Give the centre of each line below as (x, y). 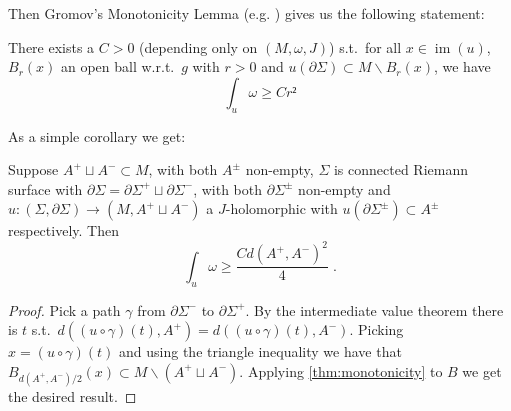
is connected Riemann (400, 169)
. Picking (376, 329)
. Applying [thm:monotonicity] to (341, 370)
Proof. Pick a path (64, 309)
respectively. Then (63, 230)
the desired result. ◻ (72, 396)
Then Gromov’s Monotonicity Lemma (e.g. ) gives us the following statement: (246, 13)
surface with (45, 188)
